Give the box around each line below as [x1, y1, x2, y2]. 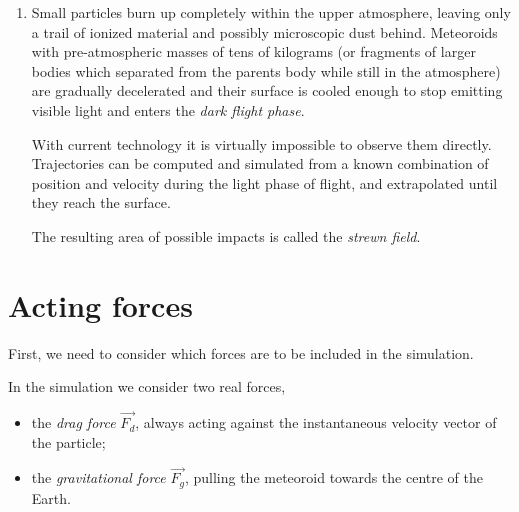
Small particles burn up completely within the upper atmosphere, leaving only [31, 2, 511, 22]
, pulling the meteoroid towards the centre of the [184, 467, 483, 488]
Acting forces [8, 284, 193, 325]
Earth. [31, 487, 71, 508]
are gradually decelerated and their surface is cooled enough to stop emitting [31, 80, 503, 101]
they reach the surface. [31, 192, 171, 213]
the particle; [31, 431, 106, 452]
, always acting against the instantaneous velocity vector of [135, 412, 497, 433]
